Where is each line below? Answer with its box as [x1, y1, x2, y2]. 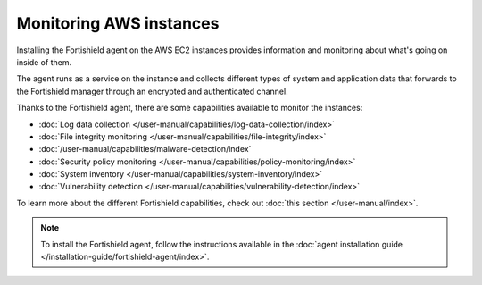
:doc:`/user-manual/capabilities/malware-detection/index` [38, 144, 252, 155]
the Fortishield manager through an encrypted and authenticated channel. [16, 86, 289, 96]
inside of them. [16, 56, 71, 67]
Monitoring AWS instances [16, 13, 220, 33]
